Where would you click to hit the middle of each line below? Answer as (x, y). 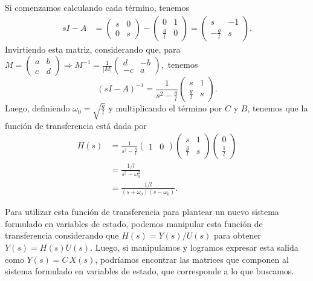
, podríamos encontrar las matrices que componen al (192, 259)
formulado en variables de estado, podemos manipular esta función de (134, 223)
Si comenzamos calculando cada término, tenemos (97, 7)
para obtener (237, 235)
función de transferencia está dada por (76, 125)
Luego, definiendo (37, 108)
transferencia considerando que (62, 235)
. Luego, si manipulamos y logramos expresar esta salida (194, 247)
